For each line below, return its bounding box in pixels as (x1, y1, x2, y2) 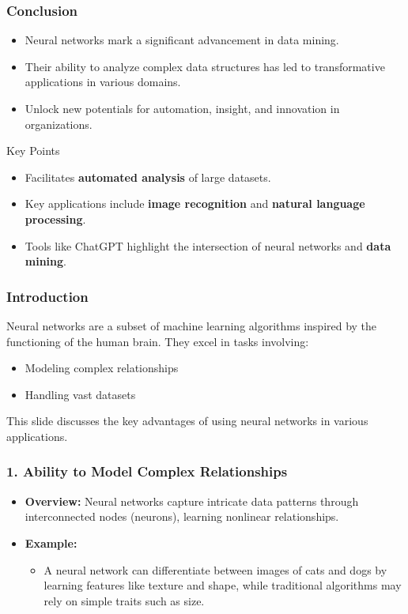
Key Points (6, 142, 60, 159)
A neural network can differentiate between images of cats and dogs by (43, 561, 387, 578)
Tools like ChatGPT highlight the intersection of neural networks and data (25, 237, 391, 254)
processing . (25, 210, 86, 227)
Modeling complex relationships (25, 360, 179, 376)
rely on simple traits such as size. (43, 592, 205, 608)
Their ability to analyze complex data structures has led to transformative (25, 58, 385, 74)
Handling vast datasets (25, 386, 136, 402)
